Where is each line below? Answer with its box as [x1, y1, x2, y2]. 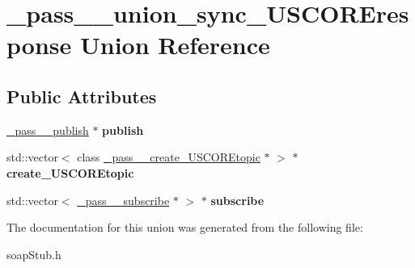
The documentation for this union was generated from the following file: [6, 219, 363, 236]
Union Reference [79, 28, 270, 61]
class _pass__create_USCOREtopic [77, 149, 260, 165]
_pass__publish [6, 121, 89, 138]
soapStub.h [6, 245, 61, 262]
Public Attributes [6, 83, 157, 108]
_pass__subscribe [77, 191, 170, 208]
